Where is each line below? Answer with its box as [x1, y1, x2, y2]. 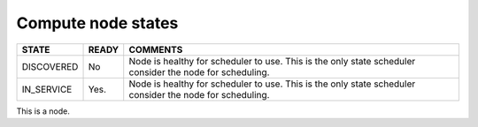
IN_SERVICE [21, 83, 73, 95]
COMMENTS [128, 43, 183, 56]
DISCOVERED [21, 60, 79, 72]
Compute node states [16, 13, 179, 33]
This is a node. [16, 106, 70, 116]
